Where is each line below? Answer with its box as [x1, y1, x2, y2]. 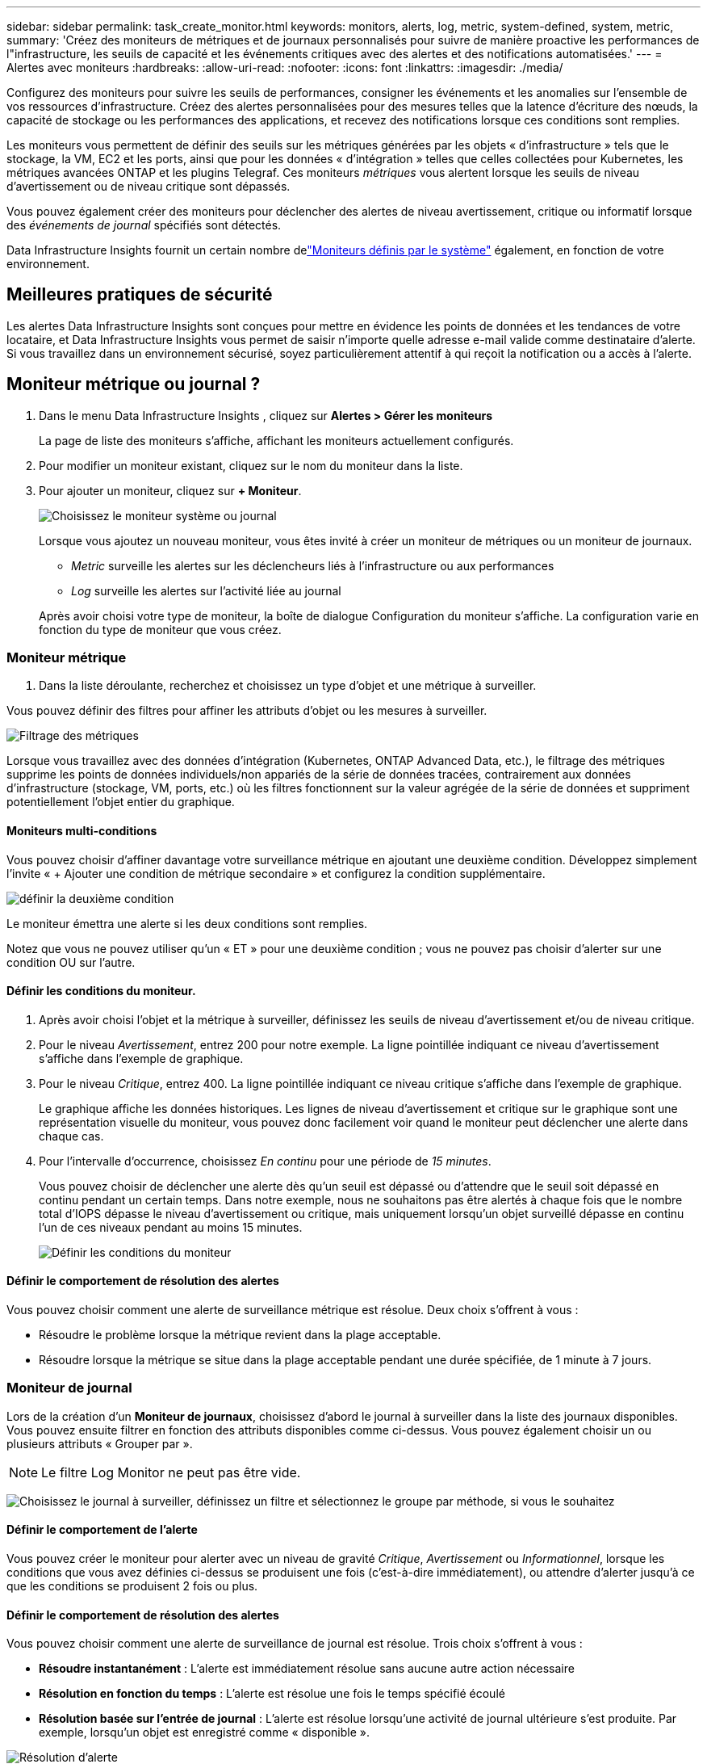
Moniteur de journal [6, 1380, 132, 1396]
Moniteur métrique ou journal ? [6, 374, 261, 395]
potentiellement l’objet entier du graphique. [6, 795, 235, 809]
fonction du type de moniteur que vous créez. [39, 622, 282, 636]
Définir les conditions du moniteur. [6, 984, 196, 998]
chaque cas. [39, 1128, 104, 1143]
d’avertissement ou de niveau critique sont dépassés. [6, 179, 291, 193]
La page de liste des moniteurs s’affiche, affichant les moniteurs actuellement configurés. [39, 433, 514, 447]
